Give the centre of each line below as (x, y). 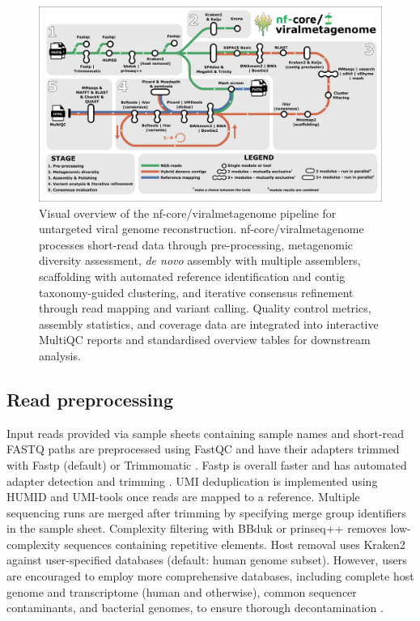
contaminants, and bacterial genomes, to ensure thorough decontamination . (195, 608)
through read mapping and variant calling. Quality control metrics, (205, 308)
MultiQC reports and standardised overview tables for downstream (205, 340)
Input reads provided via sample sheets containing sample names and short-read (206, 433)
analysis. (60, 355)
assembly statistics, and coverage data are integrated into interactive (209, 323)
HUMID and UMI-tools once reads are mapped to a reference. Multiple (183, 497)
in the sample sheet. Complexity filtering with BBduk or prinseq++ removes (197, 528)
